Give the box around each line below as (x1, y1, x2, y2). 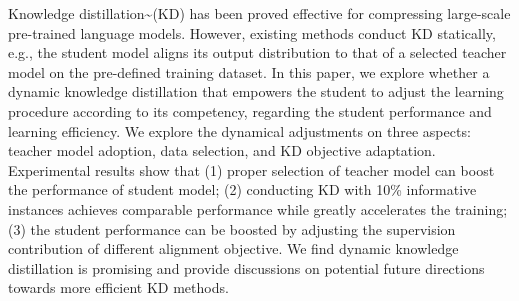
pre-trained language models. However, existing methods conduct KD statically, (8, 22, 496, 43)
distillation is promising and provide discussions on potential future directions (8, 257, 485, 278)
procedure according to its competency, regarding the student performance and (8, 100, 492, 121)
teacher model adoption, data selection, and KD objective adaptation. (8, 140, 436, 161)
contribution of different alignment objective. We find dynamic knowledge (8, 238, 459, 259)
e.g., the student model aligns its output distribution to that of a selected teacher (8, 42, 507, 63)
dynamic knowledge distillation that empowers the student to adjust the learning (8, 81, 504, 102)
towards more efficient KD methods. (8, 277, 229, 298)
